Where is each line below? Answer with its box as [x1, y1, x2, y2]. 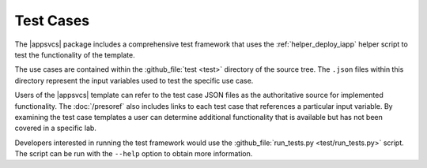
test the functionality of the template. [14, 50, 135, 59]
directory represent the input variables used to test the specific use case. [14, 76, 254, 85]
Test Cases [14, 12, 90, 29]
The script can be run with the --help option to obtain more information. [14, 149, 253, 159]
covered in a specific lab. [14, 123, 96, 133]
